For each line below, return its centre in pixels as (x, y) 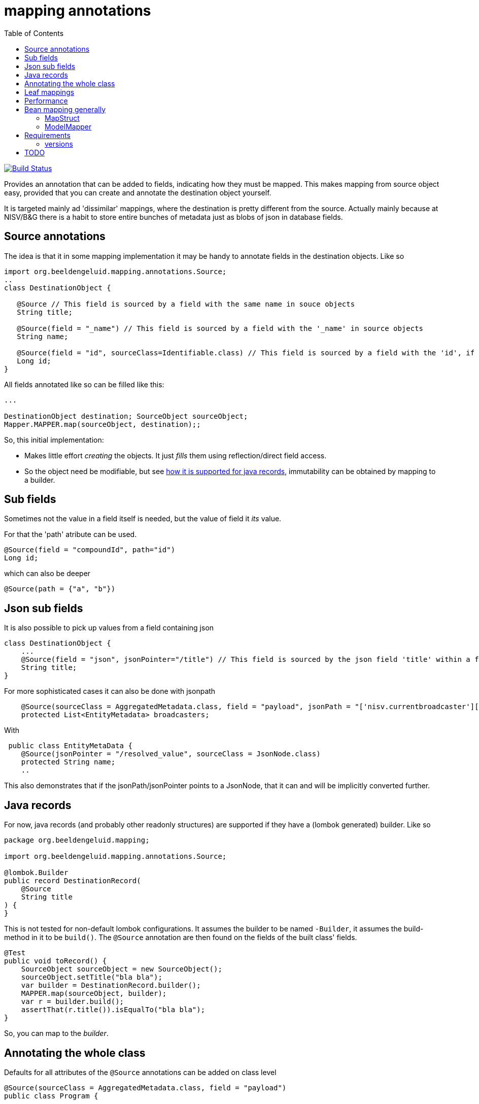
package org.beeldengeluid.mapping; (77, 840)
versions (59, 144)
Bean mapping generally (65, 109)
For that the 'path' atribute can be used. (71, 534)
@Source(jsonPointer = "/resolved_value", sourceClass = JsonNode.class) (171, 754)
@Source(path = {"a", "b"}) (60, 589)
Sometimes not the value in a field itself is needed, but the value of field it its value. (143, 519)
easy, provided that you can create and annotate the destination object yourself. (138, 192)
